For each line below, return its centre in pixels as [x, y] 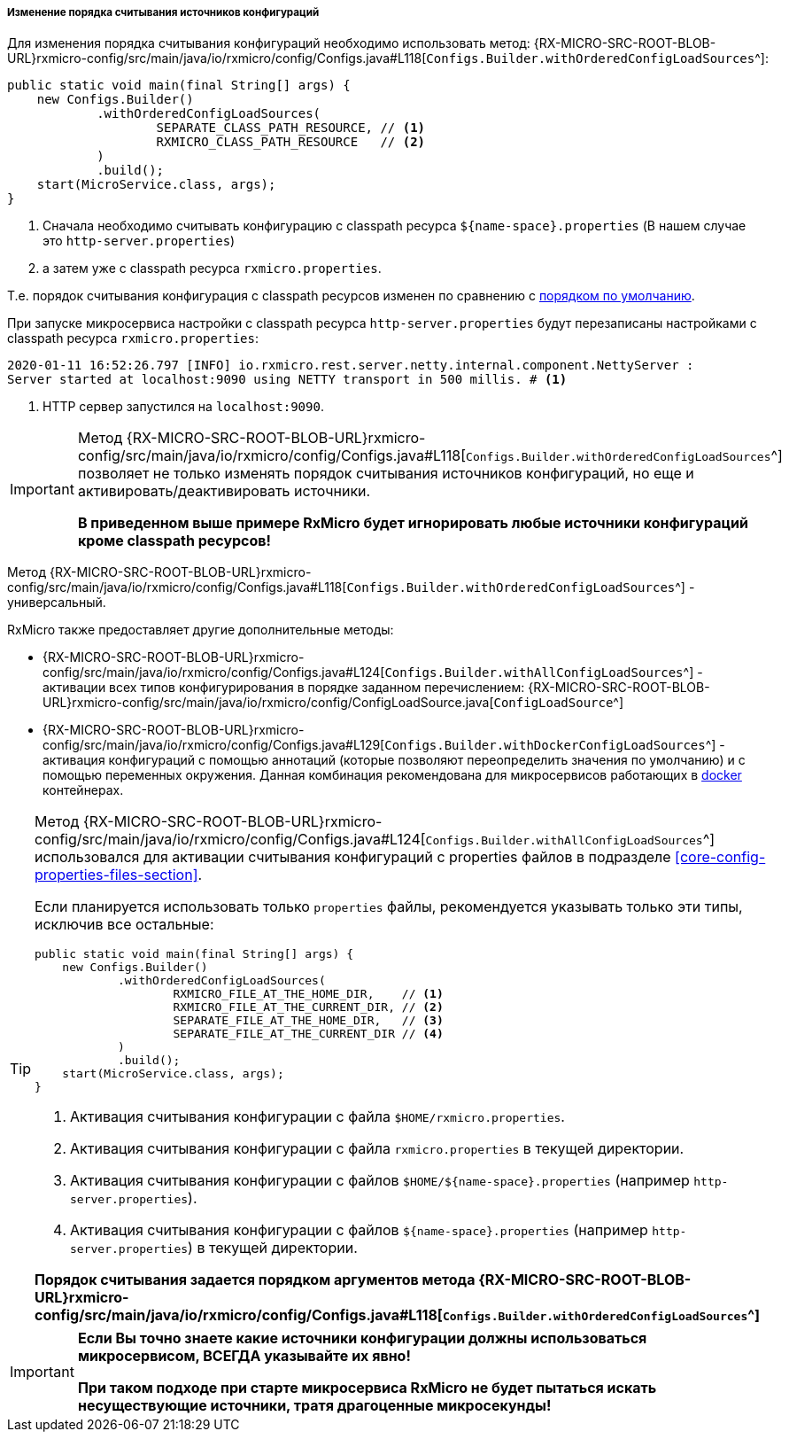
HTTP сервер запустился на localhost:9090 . [183, 407]
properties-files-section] [116, 875]
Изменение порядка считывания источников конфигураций [163, 12]
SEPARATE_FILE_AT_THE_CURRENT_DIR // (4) [308, 1034]
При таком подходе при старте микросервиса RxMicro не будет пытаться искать [367, 1388]
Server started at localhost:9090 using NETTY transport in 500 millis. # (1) [287, 380]
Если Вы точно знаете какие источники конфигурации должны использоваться [362, 1338]
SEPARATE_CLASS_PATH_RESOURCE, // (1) [291, 128]
